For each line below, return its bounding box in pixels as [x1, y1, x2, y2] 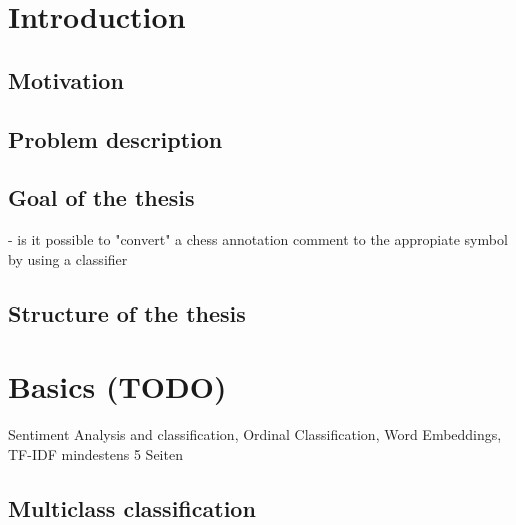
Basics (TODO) [8, 366, 227, 407]
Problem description [8, 123, 223, 154]
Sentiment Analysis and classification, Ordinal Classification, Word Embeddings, [8, 424, 502, 445]
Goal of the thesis [8, 182, 195, 213]
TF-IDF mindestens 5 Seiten [8, 443, 183, 464]
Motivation [8, 64, 124, 95]
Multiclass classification [8, 492, 256, 523]
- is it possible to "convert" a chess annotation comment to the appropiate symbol [8, 229, 508, 250]
